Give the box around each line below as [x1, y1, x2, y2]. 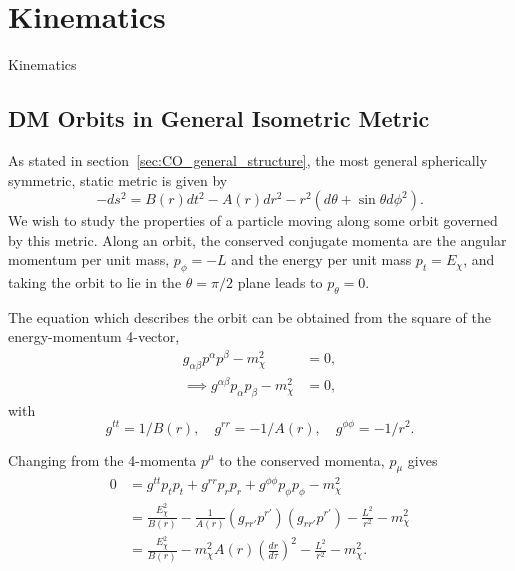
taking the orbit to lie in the [8, 272, 182, 293]
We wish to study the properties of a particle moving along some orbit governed [8, 210, 498, 231]
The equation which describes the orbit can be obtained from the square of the [8, 306, 491, 327]
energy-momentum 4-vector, [8, 326, 180, 347]
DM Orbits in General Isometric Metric [8, 103, 430, 134]
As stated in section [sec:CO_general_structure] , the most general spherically [8, 149, 488, 170]
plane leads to [237, 272, 323, 293]
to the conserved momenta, [219, 449, 385, 470]
